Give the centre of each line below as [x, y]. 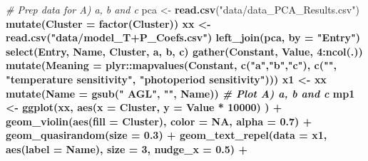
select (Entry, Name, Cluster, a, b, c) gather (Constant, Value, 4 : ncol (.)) [184, 51]
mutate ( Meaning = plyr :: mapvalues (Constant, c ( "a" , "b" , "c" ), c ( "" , [171, 65]
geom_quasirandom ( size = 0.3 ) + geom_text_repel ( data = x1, [167, 135]
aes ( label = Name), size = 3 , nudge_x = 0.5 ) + [127, 149]
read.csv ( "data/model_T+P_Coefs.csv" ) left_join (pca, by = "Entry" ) [183, 37]
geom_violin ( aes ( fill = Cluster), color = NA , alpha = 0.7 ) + [159, 121]
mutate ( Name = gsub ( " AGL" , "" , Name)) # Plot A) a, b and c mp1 [180, 93]
